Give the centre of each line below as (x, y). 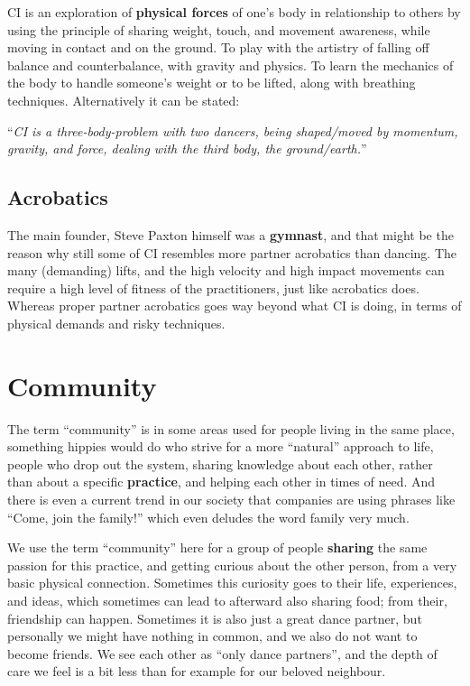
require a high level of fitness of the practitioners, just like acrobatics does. (213, 287)
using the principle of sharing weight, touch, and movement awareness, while (219, 29)
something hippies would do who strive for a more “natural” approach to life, (221, 446)
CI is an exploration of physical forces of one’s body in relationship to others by (234, 12)
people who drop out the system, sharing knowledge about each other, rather (220, 464)
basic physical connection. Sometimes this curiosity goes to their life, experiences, (232, 583)
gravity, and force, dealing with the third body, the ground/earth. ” (187, 148)
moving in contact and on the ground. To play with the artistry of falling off (218, 47)
